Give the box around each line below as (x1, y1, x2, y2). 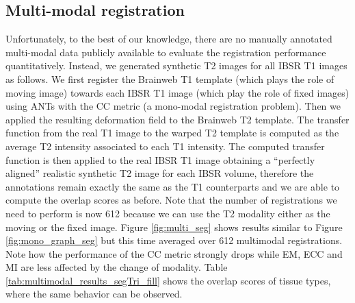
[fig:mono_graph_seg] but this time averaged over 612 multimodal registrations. (5, 233, 343, 247)
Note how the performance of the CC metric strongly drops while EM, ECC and (5, 246, 343, 260)
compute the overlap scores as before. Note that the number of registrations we (5, 193, 337, 207)
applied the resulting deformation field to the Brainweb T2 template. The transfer (5, 112, 350, 126)
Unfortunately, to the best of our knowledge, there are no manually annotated (5, 32, 332, 46)
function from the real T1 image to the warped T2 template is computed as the (5, 125, 339, 140)
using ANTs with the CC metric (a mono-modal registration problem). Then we (5, 99, 341, 113)
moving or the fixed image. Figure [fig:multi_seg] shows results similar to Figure (5, 219, 343, 234)
